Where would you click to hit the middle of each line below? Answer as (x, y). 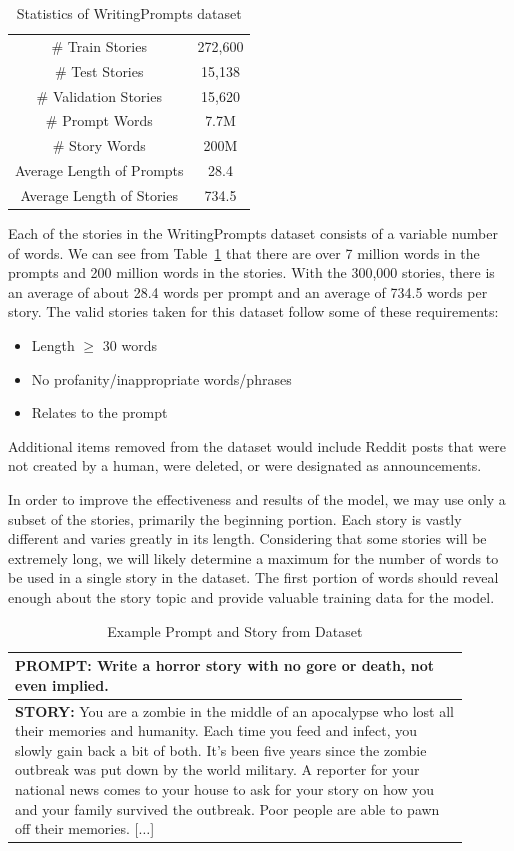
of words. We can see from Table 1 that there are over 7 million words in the (244, 252)
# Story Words (99, 145)
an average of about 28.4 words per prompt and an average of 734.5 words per (248, 291)
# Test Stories (99, 70)
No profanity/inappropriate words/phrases (161, 378)
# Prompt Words (99, 120)
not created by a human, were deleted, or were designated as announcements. (245, 465)
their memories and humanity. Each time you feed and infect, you (216, 730)
